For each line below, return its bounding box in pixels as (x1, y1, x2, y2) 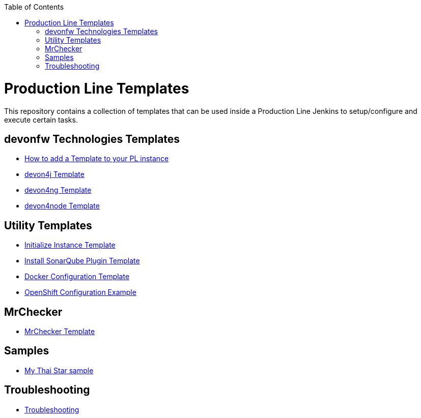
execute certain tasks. (4, 115, 78, 124)
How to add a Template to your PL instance (24, 154, 169, 163)
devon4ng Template (24, 186, 92, 195)
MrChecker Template (24, 327, 95, 336)
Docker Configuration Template (24, 272, 130, 281)
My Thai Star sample (24, 366, 94, 375)
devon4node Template (24, 201, 100, 211)
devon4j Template (24, 170, 85, 179)
